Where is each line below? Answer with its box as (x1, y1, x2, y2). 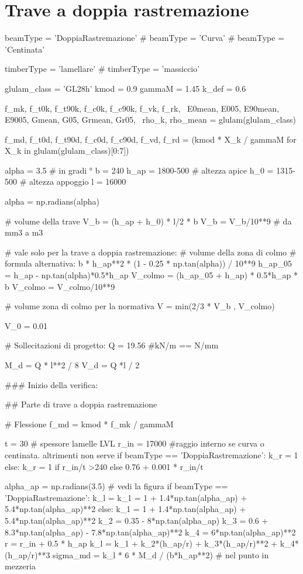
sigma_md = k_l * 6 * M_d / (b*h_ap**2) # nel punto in (53, 548, 269, 561)
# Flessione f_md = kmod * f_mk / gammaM (5, 417, 174, 430)
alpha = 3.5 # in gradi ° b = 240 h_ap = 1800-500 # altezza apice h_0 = (5, 164, 274, 176)
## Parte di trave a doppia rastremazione (5, 398, 157, 410)
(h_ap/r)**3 (5, 548, 50, 561)
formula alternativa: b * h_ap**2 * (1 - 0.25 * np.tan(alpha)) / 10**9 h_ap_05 (5, 257, 292, 269)
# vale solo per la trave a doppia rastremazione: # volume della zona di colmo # (5, 245, 297, 258)
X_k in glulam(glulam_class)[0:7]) (5, 144, 129, 157)
